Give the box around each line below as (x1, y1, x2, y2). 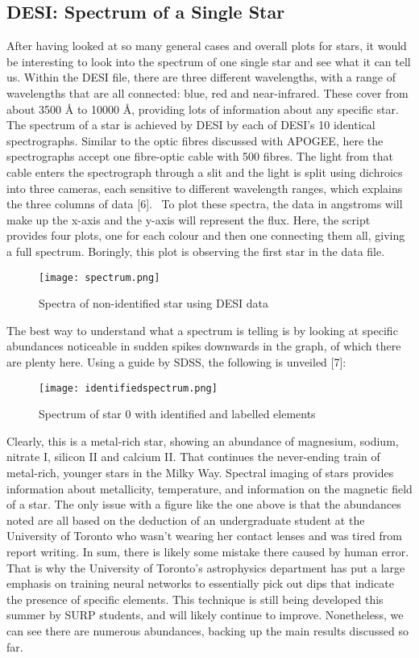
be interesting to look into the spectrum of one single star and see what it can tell (6, 52, 411, 69)
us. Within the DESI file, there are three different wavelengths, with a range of (6, 69, 396, 86)
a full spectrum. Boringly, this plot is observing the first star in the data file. (6, 242, 385, 259)
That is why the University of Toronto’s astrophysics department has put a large (6, 559, 405, 576)
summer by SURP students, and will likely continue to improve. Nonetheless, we (6, 606, 404, 623)
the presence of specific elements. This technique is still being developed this (6, 590, 384, 607)
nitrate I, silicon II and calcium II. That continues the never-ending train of (6, 448, 380, 465)
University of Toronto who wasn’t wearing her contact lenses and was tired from (6, 527, 402, 544)
